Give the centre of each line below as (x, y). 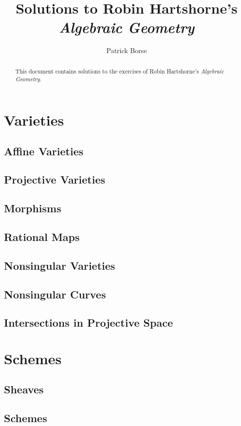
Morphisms (33, 208)
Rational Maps (42, 236)
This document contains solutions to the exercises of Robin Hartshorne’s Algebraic (120, 71)
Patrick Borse (127, 50)
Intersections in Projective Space (88, 323)
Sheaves (24, 389)
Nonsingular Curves (55, 294)
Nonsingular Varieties (60, 265)
